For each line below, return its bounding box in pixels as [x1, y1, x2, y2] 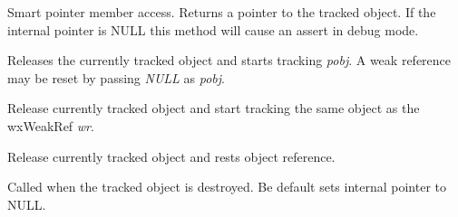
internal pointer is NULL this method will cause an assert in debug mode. [7, 20, 419, 39]
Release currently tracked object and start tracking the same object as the [7, 99, 420, 118]
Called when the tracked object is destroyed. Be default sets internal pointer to [7, 177, 447, 196]
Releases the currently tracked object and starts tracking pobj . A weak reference [7, 51, 452, 70]
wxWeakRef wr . [7, 116, 94, 135]
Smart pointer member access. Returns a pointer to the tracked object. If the [7, 3, 436, 21]
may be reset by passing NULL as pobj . [7, 68, 225, 87]
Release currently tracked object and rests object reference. [7, 146, 336, 165]
